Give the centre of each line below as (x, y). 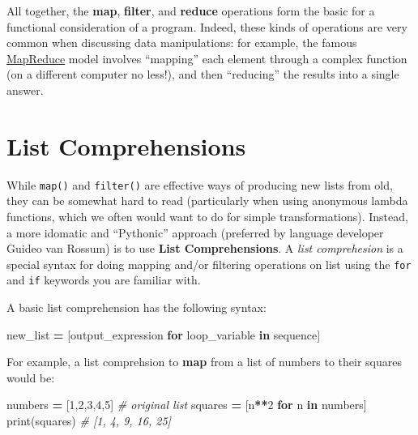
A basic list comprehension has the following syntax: (136, 307)
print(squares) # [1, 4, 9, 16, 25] (89, 420)
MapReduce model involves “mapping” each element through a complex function (207, 58)
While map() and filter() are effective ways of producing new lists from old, (200, 184)
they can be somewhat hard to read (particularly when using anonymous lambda (207, 200)
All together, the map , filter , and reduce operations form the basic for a (191, 11)
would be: (31, 377)
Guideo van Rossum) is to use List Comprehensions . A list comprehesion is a (205, 248)
